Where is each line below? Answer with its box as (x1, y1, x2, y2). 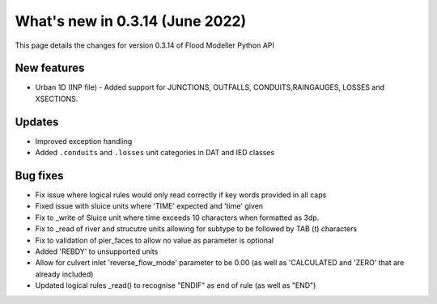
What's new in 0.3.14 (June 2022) (15, 12, 247, 30)
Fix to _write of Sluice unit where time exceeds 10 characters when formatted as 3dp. (35, 213, 320, 222)
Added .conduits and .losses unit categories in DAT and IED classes (35, 148, 275, 158)
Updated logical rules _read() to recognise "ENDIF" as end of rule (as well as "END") (35, 281, 316, 290)
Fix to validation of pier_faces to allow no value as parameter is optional (35, 235, 274, 245)
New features (15, 61, 85, 75)
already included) (35, 269, 94, 279)
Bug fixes (15, 168, 64, 182)
